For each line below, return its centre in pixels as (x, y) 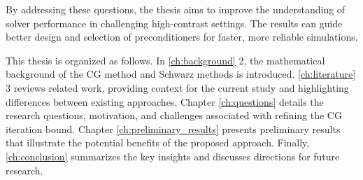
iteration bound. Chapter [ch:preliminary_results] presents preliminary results (173, 129)
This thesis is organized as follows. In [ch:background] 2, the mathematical (165, 60)
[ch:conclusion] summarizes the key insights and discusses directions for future (173, 156)
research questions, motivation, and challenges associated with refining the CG (174, 115)
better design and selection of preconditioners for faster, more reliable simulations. (182, 37)
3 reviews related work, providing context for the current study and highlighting (177, 87)
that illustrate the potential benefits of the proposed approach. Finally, (158, 143)
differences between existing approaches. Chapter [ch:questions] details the (165, 101)
